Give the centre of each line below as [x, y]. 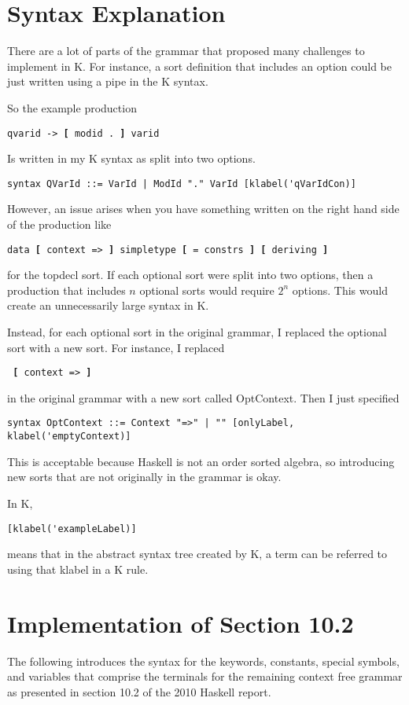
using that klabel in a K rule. [78, 569]
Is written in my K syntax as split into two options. [131, 158]
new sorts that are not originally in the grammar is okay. [144, 477]
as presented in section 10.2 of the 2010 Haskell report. [139, 691]
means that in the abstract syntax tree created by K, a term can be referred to [197, 554]
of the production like [59, 224]
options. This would [340, 290]
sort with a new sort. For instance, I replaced [116, 347]
